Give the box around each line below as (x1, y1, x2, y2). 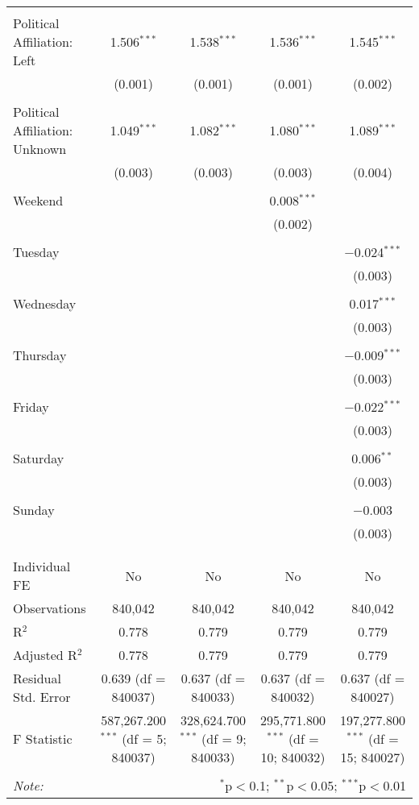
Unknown (13, 139, 67, 158)
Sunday (13, 500, 55, 519)
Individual (13, 557, 71, 575)
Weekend (13, 191, 64, 210)
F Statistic (13, 729, 73, 748)
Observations (13, 599, 86, 617)
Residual (13, 669, 61, 687)
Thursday (13, 346, 67, 364)
